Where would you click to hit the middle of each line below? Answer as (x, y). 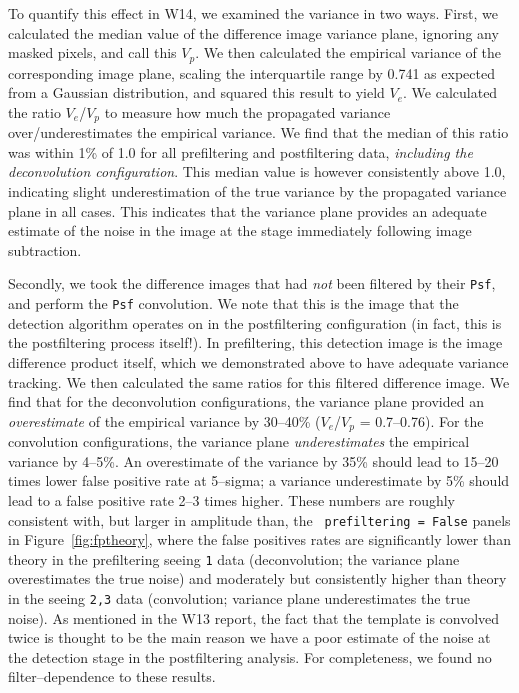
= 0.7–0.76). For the (421, 420)
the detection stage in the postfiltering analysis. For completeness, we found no (250, 656)
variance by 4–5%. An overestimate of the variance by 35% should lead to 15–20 (253, 460)
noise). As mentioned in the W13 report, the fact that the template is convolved (254, 617)
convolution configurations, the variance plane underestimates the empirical (239, 441)
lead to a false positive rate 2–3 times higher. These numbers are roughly (231, 499)
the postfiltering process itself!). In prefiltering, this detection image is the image (255, 342)
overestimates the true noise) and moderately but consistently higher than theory (257, 578)
